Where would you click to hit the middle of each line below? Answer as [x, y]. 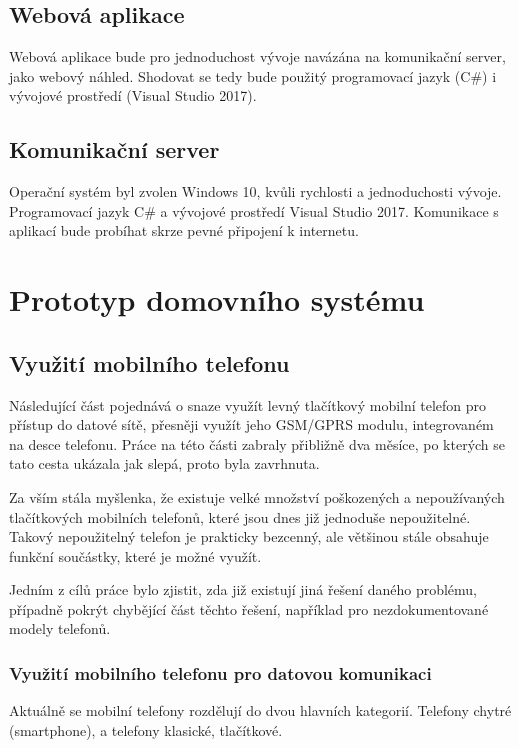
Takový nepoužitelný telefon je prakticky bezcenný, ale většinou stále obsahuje [249, 536]
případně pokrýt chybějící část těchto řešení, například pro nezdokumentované [249, 608]
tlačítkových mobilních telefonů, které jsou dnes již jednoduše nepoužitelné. [240, 516]
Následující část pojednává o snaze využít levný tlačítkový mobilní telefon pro [248, 404]
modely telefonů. [60, 628]
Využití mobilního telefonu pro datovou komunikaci [220, 673]
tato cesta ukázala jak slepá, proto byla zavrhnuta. [164, 463]
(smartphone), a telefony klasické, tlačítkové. [146, 729]
